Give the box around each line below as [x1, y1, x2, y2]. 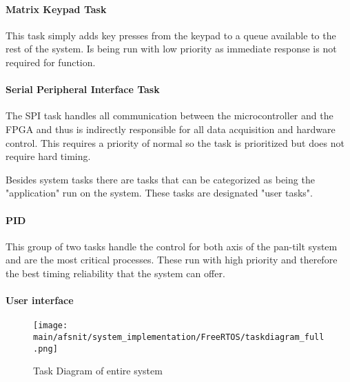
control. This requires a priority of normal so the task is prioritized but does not [6, 135, 344, 150]
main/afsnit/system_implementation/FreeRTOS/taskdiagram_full [33, 332, 325, 342]
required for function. [6, 54, 96, 69]
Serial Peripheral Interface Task [6, 82, 160, 97]
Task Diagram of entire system [33, 363, 163, 378]
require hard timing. [6, 149, 91, 163]
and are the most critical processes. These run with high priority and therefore [6, 252, 338, 267]
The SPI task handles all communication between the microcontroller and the [6, 108, 333, 123]
